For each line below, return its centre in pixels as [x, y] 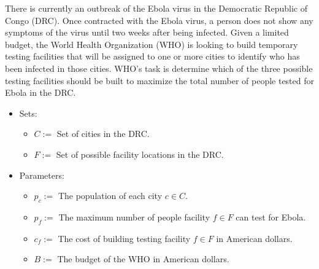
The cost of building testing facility [124, 238]
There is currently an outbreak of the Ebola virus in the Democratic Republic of [156, 8]
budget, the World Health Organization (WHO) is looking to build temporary [152, 44]
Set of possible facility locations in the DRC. [140, 154]
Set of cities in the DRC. [103, 134]
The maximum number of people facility [134, 216]
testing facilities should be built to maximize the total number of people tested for [159, 80]
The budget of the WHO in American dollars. [143, 259]
